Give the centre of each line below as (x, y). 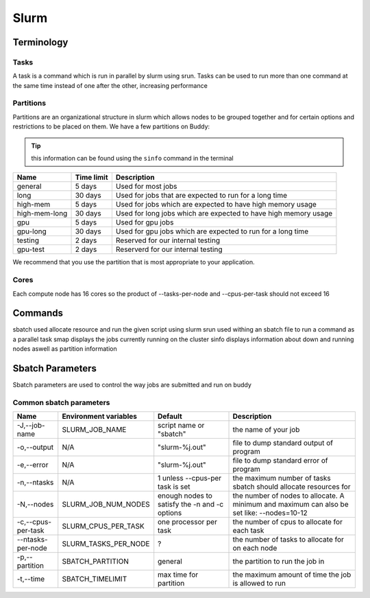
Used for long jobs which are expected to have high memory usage (224, 214)
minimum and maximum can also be (291, 505)
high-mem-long (42, 214)
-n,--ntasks (35, 483)
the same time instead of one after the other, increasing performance (110, 85)
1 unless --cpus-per (190, 479)
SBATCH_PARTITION (96, 562)
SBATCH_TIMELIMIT (95, 579)
